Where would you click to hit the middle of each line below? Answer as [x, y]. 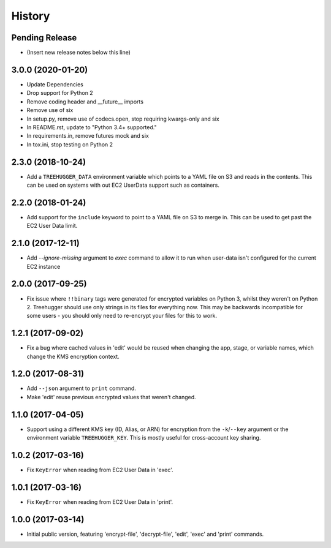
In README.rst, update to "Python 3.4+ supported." [92, 127]
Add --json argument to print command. [81, 388]
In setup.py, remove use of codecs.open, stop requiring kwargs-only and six [123, 119]
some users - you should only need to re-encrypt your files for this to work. [122, 316]
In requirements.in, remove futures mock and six [88, 136]
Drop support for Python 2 [60, 93]
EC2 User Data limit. [52, 226]
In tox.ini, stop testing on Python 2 [70, 145]
